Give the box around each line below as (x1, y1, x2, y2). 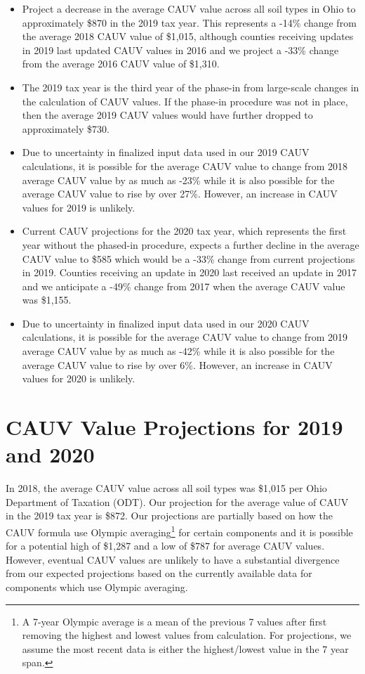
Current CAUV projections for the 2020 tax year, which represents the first (22, 223, 347, 238)
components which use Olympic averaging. (6, 579, 188, 594)
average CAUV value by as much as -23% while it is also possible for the (22, 172, 335, 187)
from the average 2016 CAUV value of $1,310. (22, 56, 220, 71)
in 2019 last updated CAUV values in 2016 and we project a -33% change (22, 42, 339, 57)
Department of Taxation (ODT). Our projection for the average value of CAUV (6, 494, 349, 509)
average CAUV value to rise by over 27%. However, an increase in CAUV (22, 186, 338, 201)
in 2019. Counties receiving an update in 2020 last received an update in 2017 (22, 265, 357, 280)
